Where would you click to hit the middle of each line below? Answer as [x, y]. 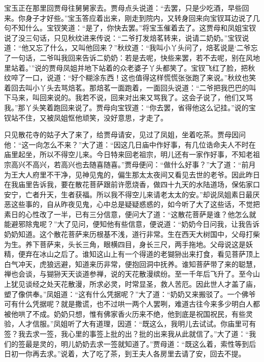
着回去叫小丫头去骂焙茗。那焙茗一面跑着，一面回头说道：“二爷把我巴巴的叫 [130, 87]
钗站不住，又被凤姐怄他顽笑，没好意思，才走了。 [86, 117]
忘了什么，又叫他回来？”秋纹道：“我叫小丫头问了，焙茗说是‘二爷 [143, 48]
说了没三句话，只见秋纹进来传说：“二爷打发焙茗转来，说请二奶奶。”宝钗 [123, 37]
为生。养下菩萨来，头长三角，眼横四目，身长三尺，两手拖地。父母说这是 [125, 244]
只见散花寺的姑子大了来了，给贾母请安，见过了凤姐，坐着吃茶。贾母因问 [125, 134]
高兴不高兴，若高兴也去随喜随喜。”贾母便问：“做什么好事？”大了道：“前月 [133, 164]
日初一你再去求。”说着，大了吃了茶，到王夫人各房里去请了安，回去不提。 [125, 354]
